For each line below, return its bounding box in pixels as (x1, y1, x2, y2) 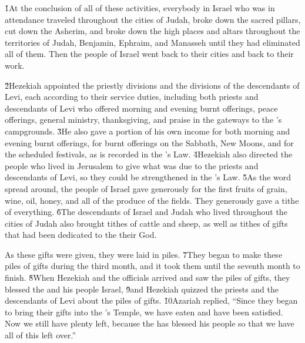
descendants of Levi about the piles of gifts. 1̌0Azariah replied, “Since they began (5, 294, 298, 307)
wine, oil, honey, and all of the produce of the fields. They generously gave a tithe (5, 194, 299, 206)
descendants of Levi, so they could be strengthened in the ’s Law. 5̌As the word (5, 171, 291, 183)
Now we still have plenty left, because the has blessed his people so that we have (5, 317, 294, 329)
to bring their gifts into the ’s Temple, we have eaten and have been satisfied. (5, 305, 283, 318)
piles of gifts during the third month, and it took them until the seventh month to (5, 260, 300, 272)
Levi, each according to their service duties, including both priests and (5, 90, 259, 103)
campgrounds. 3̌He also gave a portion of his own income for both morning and (5, 125, 290, 137)
